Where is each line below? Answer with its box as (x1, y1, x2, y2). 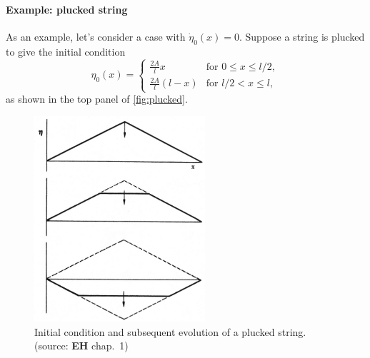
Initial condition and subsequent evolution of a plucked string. (34, 324, 306, 339)
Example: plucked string (6, 1, 128, 16)
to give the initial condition (6, 44, 126, 58)
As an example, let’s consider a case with (6, 29, 186, 44)
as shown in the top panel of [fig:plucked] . (6, 91, 188, 106)
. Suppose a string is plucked (239, 29, 365, 44)
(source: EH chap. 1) (34, 338, 129, 353)
